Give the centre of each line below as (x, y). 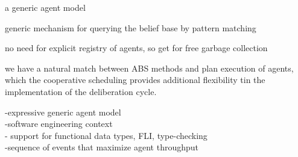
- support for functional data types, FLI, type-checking (106, 135)
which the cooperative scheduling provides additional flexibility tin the (135, 80)
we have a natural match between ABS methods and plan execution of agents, (149, 68)
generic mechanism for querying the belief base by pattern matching (131, 27)
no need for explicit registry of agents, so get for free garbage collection (136, 48)
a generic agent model (45, 7)
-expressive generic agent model (63, 112)
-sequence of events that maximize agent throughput (102, 147)
